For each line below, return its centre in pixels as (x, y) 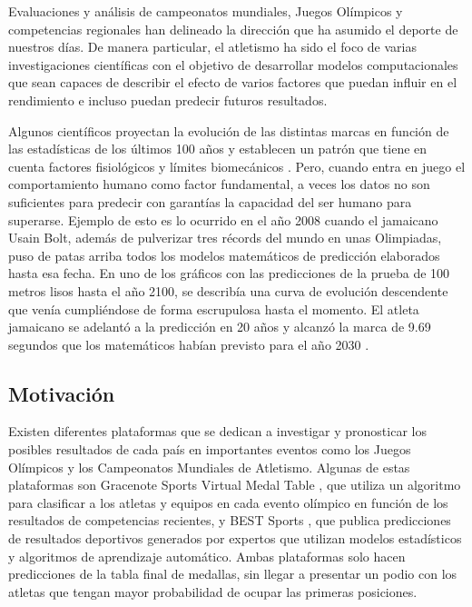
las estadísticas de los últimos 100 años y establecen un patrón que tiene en (218, 149)
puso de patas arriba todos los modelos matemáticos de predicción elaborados (224, 255)
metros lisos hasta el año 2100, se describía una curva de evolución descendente (228, 290)
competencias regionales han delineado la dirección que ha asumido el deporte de (233, 29)
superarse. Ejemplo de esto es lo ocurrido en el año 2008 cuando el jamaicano (223, 219)
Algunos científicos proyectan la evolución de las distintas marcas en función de (229, 130)
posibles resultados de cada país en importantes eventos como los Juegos (210, 449)
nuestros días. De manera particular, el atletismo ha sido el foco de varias (212, 47)
